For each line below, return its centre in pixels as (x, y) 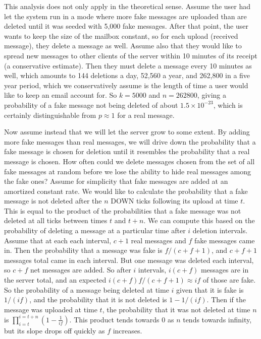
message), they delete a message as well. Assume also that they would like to (123, 46)
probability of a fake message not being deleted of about (91, 105)
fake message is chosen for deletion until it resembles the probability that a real (127, 151)
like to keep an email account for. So (61, 95)
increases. (127, 330)
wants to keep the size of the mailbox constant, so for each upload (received (121, 36)
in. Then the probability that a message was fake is (83, 250)
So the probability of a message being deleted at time (87, 289)
